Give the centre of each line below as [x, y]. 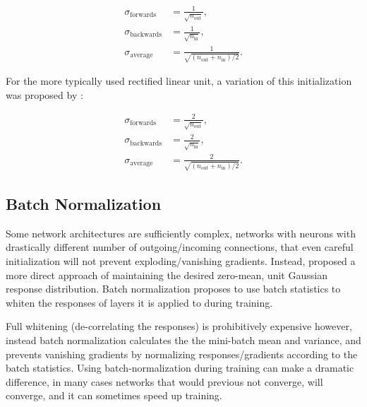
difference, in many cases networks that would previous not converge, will [164, 381]
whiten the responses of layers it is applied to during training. [139, 302]
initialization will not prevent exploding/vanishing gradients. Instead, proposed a [181, 261]
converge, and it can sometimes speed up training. [114, 395]
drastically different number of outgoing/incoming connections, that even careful [180, 247]
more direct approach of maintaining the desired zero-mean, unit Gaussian [167, 275]
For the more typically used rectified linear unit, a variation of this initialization [179, 81]
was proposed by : [44, 94]
